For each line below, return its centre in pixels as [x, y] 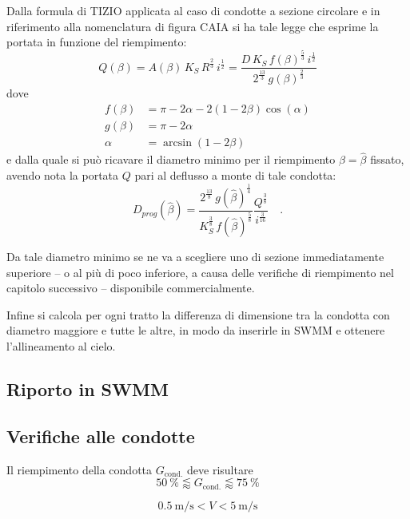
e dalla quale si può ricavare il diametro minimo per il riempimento [171, 159]
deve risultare [220, 469]
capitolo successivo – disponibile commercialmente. [131, 288]
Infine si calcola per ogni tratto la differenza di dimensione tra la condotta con [198, 314]
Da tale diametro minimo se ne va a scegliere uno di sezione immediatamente [195, 257]
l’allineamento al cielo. [61, 346]
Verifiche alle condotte [101, 436]
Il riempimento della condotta [80, 469]
